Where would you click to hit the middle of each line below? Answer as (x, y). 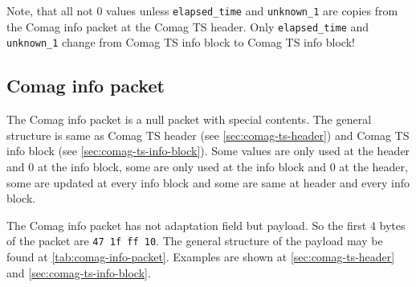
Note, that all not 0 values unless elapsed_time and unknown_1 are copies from (202, 10)
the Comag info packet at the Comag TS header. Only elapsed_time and (188, 26)
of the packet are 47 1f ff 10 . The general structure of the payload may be (195, 241)
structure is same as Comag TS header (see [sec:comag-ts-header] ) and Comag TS (208, 135)
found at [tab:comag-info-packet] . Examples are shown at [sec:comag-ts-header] (201, 256)
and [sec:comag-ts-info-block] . (79, 272)
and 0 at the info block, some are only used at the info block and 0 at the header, (207, 166)
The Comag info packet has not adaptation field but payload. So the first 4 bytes (206, 225)
